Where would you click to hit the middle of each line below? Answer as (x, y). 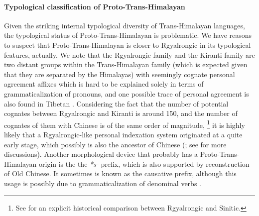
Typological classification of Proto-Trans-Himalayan (95, 6)
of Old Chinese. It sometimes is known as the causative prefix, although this (120, 173)
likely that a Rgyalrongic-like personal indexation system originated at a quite (123, 134)
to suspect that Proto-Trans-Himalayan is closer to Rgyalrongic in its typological (128, 45)
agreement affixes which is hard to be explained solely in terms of (104, 84)
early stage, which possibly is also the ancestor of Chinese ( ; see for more (115, 144)
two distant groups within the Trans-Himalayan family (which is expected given (126, 64)
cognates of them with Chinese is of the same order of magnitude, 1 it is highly (125, 124)
